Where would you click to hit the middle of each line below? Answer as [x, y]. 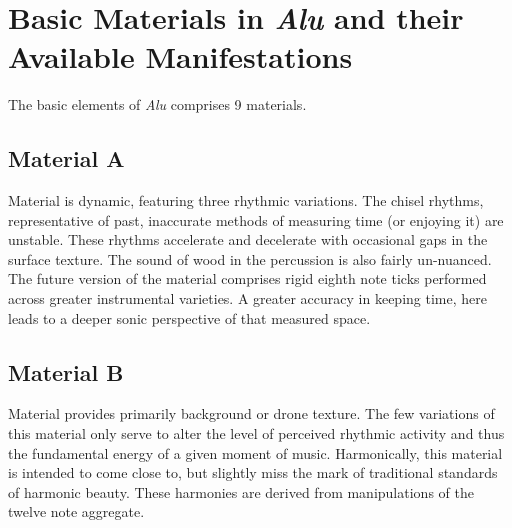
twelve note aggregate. [76, 511]
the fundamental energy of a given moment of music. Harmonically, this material [255, 452]
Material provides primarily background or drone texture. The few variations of [251, 413]
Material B [66, 371]
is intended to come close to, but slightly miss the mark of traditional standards [253, 472]
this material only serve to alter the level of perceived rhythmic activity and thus [256, 433]
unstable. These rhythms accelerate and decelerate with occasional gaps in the [248, 239]
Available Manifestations [180, 56]
